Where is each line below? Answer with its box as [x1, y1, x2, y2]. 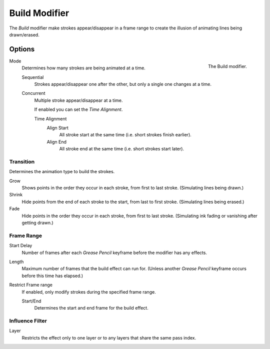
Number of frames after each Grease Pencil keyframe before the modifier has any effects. [21, 250, 207, 256]
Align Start [46, 125, 68, 131]
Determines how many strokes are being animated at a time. [21, 65, 146, 71]
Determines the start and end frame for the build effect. [34, 305, 148, 311]
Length [9, 259, 24, 265]
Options [9, 45, 35, 53]
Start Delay [9, 243, 32, 249]
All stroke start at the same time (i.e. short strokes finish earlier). [59, 132, 192, 138]
